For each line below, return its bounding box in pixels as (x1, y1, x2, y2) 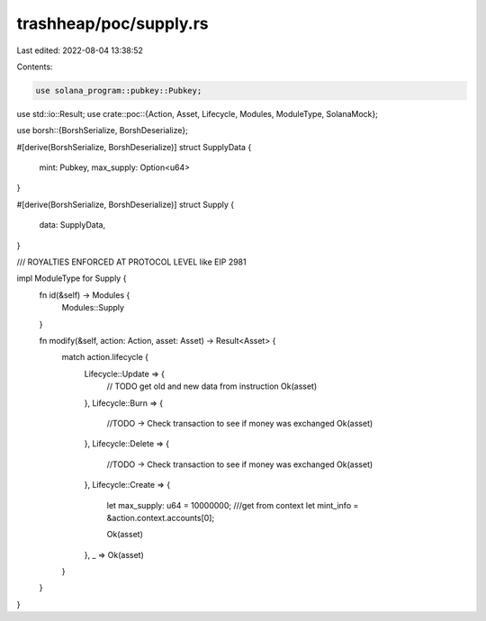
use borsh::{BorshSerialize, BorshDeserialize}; (16, 125, 188, 136)
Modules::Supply (61, 302, 125, 313)
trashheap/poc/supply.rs (16, 13, 209, 33)
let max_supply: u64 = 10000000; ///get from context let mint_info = (106, 499, 359, 510)
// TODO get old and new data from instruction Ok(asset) (106, 381, 318, 391)
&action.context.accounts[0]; (106, 512, 215, 523)
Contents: (16, 61, 53, 72)
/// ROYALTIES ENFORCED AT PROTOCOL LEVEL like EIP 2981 (16, 256, 247, 267)
